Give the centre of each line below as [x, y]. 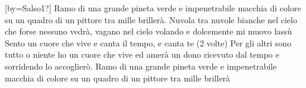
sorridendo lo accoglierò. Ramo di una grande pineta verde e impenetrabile [141, 66]
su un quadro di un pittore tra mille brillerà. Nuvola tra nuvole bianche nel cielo [151, 19]
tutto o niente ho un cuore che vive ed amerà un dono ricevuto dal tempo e [142, 54]
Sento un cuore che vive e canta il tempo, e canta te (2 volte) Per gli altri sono [148, 43]
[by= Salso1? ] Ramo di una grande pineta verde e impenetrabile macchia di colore [153, 8]
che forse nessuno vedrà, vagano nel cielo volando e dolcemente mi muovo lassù [149, 31]
